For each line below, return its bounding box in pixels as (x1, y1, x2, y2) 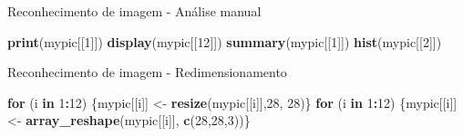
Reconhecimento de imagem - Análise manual (7, 2, 262, 20)
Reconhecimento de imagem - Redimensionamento (7, 63, 287, 82)
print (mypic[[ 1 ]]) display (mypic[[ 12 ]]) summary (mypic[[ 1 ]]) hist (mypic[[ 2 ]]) (7, 32, 442, 51)
